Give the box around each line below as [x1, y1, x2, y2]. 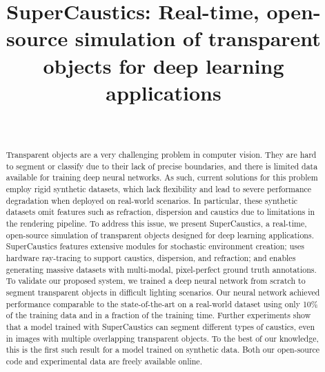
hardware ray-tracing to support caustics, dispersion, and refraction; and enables [6, 251, 296, 263]
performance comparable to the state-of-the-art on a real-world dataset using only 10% [6, 298, 318, 309]
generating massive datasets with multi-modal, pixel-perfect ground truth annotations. [6, 263, 317, 275]
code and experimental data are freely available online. [6, 355, 202, 366]
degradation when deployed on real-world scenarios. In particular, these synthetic [6, 194, 298, 206]
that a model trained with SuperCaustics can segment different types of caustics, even [6, 320, 315, 332]
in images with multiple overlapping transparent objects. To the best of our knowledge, [6, 332, 319, 344]
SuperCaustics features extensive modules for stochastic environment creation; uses [6, 240, 304, 252]
